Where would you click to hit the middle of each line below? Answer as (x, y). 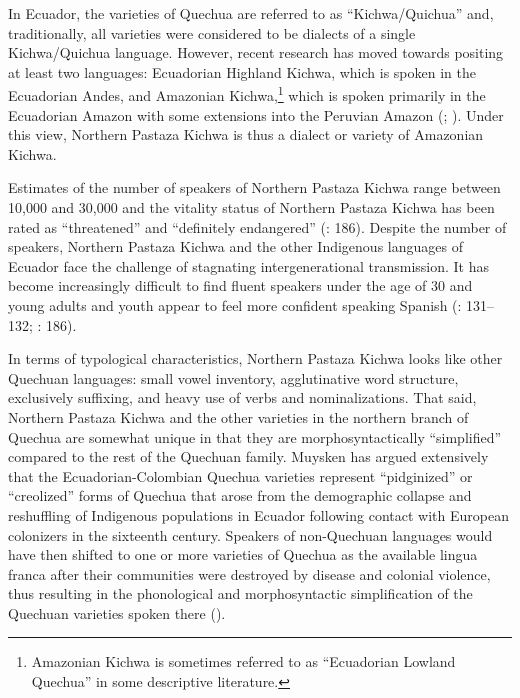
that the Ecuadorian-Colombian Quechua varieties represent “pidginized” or (240, 475)
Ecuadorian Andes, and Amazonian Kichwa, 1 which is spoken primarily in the (247, 94)
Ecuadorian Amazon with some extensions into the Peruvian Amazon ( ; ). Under (256, 114)
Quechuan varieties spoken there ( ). (117, 612)
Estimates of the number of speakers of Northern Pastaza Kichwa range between (254, 187)
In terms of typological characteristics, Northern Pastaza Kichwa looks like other (255, 358)
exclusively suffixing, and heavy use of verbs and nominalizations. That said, (242, 397)
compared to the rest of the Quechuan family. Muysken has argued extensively (248, 456)
